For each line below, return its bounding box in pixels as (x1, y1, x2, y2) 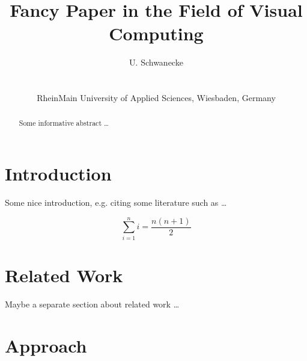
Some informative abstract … (19, 118, 109, 128)
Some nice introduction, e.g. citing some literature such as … (5, 196, 227, 209)
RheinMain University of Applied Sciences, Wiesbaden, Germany (37, 91, 276, 104)
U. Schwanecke (129, 56, 183, 69)
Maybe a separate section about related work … (5, 297, 180, 310)
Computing (109, 21, 204, 46)
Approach (5, 333, 87, 357)
